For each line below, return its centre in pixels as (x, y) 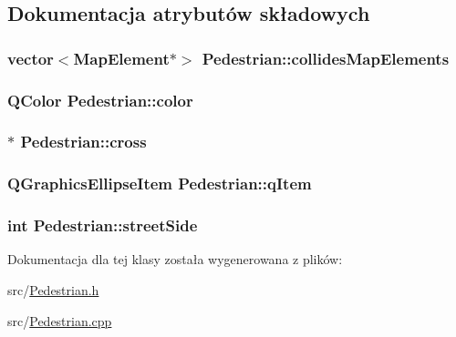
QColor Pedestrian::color (100, 100)
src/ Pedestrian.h (53, 289)
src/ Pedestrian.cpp (60, 320)
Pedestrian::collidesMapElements (326, 58)
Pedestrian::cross (83, 142)
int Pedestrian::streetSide (103, 225)
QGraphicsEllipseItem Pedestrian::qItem (160, 184)
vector (31, 58)
